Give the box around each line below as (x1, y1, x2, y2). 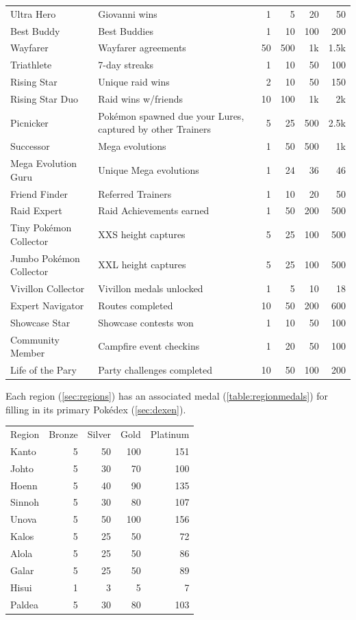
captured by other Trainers (98, 122, 212, 136)
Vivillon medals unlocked (98, 281, 203, 296)
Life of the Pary (10, 363, 77, 377)
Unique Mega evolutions (98, 162, 199, 177)
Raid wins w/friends (98, 91, 183, 105)
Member (10, 346, 45, 360)
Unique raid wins (98, 75, 170, 89)
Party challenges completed (98, 363, 213, 377)
